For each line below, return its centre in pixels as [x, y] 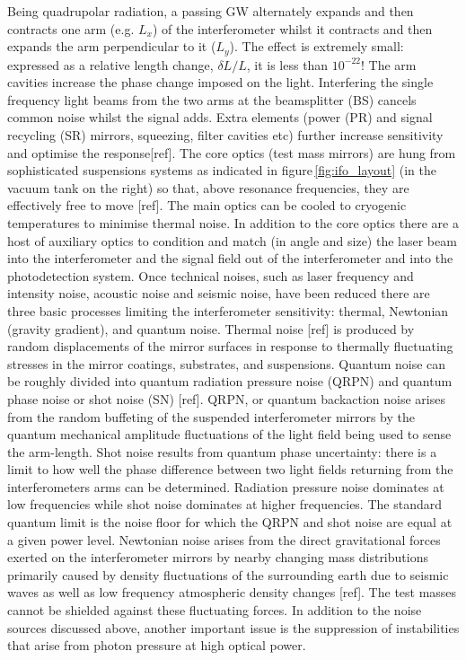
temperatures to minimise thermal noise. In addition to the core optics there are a [233, 222]
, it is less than [287, 64]
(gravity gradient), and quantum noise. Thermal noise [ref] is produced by [211, 328]
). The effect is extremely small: [317, 46]
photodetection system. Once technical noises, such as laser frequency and [211, 275]
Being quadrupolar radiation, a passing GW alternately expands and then [211, 11]
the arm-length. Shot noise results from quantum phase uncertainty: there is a [222, 451]
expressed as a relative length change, [110, 64]
